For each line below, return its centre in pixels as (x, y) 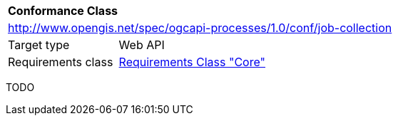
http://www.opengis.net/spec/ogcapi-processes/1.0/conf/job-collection (200, 28)
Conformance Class (63, 11)
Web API (142, 45)
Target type (39, 45)
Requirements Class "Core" (192, 62)
